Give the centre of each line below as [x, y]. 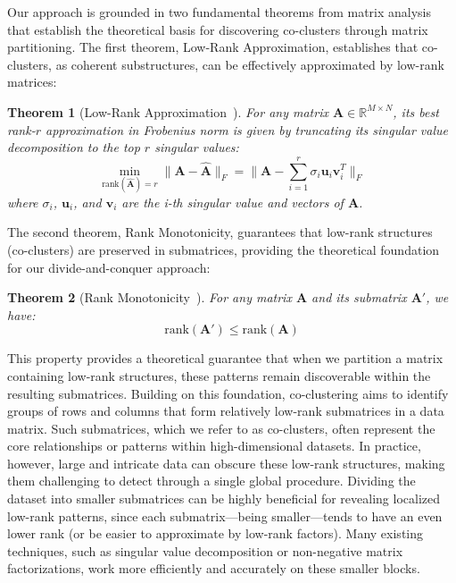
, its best [416, 111]
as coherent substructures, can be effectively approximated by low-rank [250, 64]
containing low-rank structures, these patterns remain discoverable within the [219, 375]
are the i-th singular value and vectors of [232, 202]
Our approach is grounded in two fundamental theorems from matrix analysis [220, 12]
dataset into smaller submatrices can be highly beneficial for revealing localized [224, 499]
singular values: [197, 147]
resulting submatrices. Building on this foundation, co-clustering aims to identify [228, 393]
